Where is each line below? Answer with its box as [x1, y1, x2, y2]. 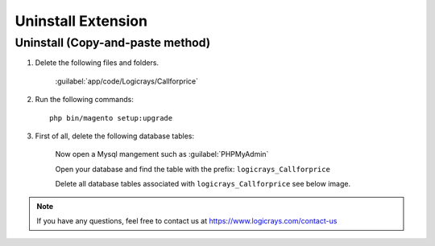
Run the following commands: [35, 95, 135, 105]
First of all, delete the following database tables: [35, 131, 195, 141]
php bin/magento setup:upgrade [49, 113, 173, 122]
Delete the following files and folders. [35, 58, 159, 68]
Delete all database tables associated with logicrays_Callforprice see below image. [55, 179, 350, 189]
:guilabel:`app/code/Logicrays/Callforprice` [55, 76, 199, 86]
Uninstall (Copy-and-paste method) [14, 35, 211, 50]
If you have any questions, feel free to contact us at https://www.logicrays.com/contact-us [36, 215, 338, 225]
